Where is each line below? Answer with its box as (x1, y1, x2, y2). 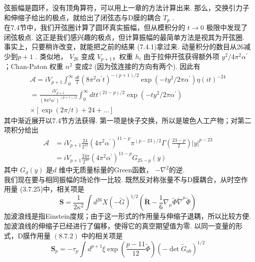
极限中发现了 (206, 22, 248, 33)
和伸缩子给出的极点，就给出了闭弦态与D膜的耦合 (4, 12, 161, 22)
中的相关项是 (81, 230, 123, 240)
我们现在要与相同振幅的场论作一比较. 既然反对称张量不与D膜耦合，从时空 (4, 174, 241, 184)
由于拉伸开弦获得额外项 (143, 51, 220, 61)
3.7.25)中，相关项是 (23, 184, 85, 194)
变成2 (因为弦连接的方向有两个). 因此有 (74, 61, 200, 71)
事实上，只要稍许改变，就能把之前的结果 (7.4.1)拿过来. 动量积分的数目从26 (4, 41, 244, 52)
